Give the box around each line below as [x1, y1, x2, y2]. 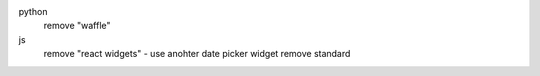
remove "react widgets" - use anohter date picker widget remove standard [43, 48, 351, 60]
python [18, 6, 48, 17]
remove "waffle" [43, 20, 111, 32]
